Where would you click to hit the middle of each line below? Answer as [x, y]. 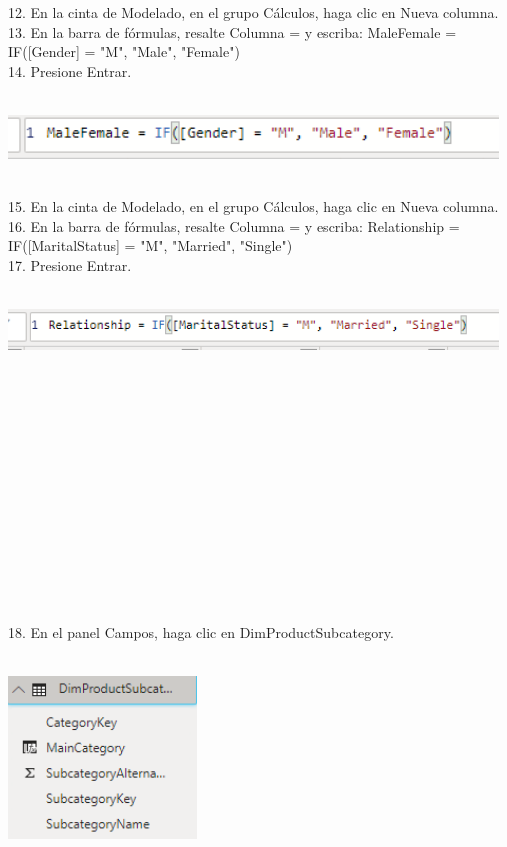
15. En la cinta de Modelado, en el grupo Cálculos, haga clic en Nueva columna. [253, 206]
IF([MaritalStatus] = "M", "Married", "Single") [150, 245]
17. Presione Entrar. [70, 264]
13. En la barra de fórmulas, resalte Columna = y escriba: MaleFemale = [232, 31]
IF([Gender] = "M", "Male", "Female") [124, 51]
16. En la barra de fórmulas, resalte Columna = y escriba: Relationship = [234, 225]
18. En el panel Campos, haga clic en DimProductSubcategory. [201, 631]
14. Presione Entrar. [70, 70]
